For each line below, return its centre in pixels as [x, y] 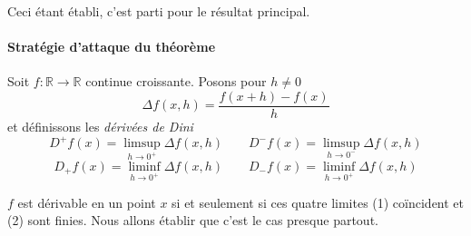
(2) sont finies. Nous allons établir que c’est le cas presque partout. [193, 220]
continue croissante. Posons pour [176, 81]
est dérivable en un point [87, 202]
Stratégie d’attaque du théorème [112, 47]
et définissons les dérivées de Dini [100, 127]
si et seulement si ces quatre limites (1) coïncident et [318, 202]
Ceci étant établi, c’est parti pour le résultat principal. [159, 11]
